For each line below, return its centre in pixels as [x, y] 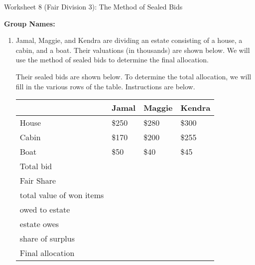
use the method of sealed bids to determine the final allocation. [112, 60]
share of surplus [47, 239]
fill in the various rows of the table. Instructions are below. [105, 86]
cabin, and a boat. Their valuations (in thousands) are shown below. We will [133, 50]
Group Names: [30, 23]
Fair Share [38, 181]
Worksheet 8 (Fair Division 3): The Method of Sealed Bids [93, 6]
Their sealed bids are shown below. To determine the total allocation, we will [133, 76]
